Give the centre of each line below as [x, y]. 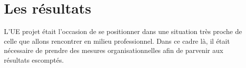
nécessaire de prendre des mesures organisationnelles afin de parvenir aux [114, 50]
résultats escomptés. [34, 59]
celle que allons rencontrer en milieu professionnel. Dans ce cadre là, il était [117, 41]
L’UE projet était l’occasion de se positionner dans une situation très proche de [123, 31]
